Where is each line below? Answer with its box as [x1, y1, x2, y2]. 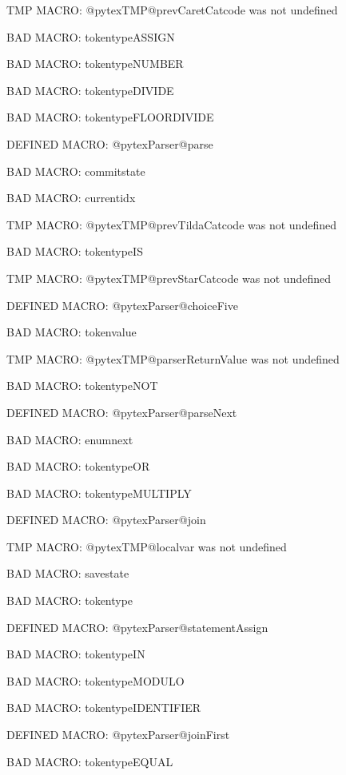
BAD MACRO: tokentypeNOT [6, 377, 158, 394]
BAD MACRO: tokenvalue [6, 324, 137, 340]
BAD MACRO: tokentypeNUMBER [6, 55, 184, 72]
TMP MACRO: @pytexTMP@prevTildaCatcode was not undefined [6, 216, 336, 232]
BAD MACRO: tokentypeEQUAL [6, 753, 173, 769]
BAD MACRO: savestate [6, 565, 129, 582]
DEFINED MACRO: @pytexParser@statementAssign [6, 618, 268, 635]
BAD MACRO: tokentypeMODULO [6, 672, 185, 689]
